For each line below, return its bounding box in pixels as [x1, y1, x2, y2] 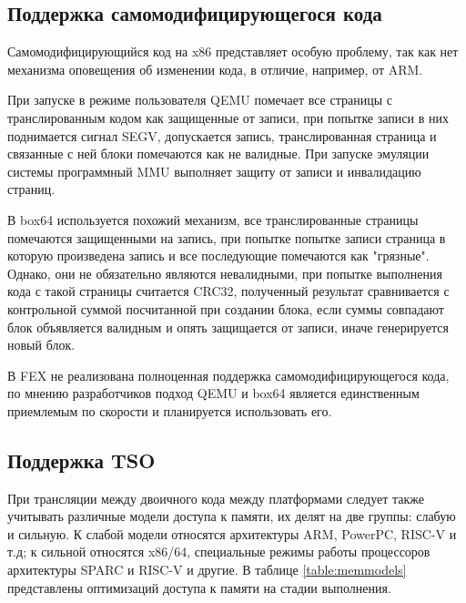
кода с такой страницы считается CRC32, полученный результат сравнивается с [7, 281, 450, 301]
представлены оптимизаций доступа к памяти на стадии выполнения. [7, 577, 391, 597]
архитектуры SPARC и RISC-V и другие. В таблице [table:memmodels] [7, 560, 407, 579]
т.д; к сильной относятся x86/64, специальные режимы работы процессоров [7, 542, 431, 561]
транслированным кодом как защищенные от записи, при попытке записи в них [7, 107, 449, 127]
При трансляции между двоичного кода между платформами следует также [7, 488, 424, 507]
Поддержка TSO [7, 445, 156, 474]
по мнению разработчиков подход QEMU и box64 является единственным [7, 383, 420, 403]
